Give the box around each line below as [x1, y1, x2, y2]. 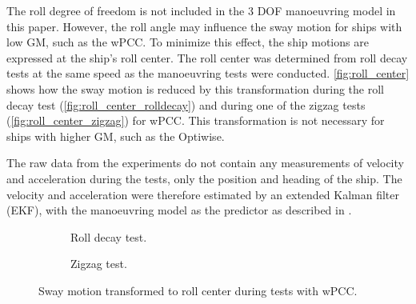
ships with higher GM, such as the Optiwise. [6, 127, 225, 144]
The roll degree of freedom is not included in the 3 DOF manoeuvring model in [6, 2, 396, 18]
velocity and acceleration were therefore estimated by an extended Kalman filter [6, 186, 400, 202]
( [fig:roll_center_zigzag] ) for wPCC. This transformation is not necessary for [6, 112, 385, 129]
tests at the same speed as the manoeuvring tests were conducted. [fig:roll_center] [6, 65, 410, 82]
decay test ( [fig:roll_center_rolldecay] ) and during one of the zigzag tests [6, 96, 366, 113]
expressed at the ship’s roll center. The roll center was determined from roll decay [6, 49, 408, 66]
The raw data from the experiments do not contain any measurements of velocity [6, 154, 404, 171]
